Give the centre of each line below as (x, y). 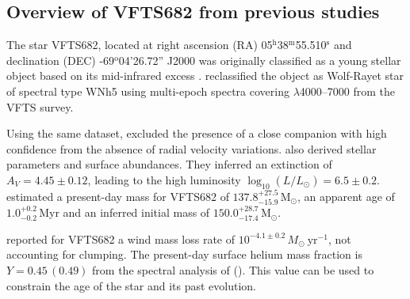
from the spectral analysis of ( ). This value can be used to (233, 269)
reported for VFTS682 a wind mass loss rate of (121, 238)
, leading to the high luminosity (164, 179)
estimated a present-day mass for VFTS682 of (118, 196)
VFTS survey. (40, 106)
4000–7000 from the (347, 91)
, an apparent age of (346, 196)
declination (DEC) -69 (61, 60)
